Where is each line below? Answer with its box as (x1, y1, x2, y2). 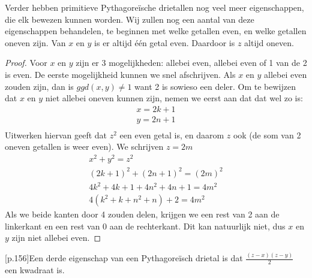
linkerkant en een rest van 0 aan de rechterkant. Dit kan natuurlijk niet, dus (5, 219, 286, 232)
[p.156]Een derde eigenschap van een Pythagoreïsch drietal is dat (5, 252, 243, 264)
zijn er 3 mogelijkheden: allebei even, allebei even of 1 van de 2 (76, 56, 307, 69)
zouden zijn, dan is (5, 80, 74, 92)
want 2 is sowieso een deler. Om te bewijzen (134, 80, 296, 92)
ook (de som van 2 (233, 128, 301, 141)
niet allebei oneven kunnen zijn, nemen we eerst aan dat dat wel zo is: (45, 92, 303, 104)
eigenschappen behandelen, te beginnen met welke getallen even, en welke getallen (5, 25, 307, 37)
